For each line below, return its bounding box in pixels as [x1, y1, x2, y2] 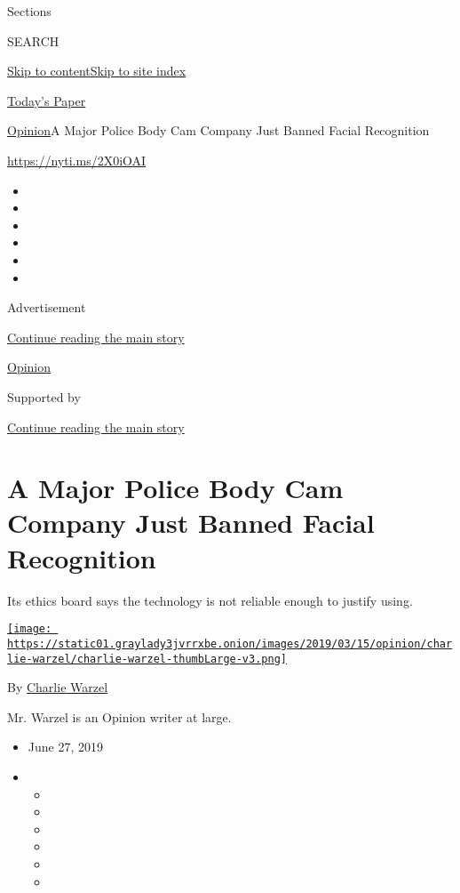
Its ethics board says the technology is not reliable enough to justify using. [7, 591, 413, 609]
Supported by [7, 387, 81, 406]
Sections [7, 2, 52, 20]
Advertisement [7, 298, 86, 317]
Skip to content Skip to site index [7, 61, 186, 80]
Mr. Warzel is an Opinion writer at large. [7, 707, 232, 726]
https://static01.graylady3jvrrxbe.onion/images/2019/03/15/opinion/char [7, 637, 453, 650]
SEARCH [7, 31, 59, 50]
